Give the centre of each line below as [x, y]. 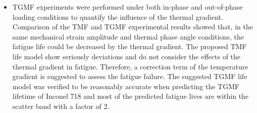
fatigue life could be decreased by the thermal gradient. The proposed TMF [130, 46]
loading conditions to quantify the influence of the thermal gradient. [118, 16]
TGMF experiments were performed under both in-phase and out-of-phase [127, 7]
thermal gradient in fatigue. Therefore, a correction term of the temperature [130, 66]
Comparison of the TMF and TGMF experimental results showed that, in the [133, 27]
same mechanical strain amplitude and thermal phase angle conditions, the [128, 36]
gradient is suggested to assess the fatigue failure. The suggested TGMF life [130, 76]
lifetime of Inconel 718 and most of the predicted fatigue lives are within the [131, 96]
